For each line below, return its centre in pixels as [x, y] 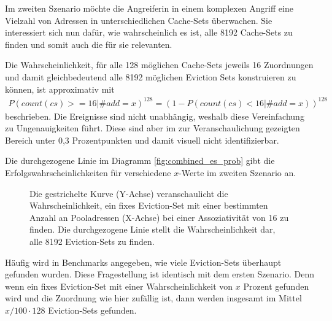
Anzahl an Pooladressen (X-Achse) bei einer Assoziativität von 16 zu [159, 217]
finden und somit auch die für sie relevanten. [89, 44]
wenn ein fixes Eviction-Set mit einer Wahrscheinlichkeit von [119, 286]
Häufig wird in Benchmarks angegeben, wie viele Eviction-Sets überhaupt [143, 262]
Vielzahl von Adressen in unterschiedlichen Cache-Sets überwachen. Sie [139, 20]
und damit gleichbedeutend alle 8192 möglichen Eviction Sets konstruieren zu [151, 76]
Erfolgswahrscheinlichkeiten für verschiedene [88, 173]
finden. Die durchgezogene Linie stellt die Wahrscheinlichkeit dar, [152, 229]
